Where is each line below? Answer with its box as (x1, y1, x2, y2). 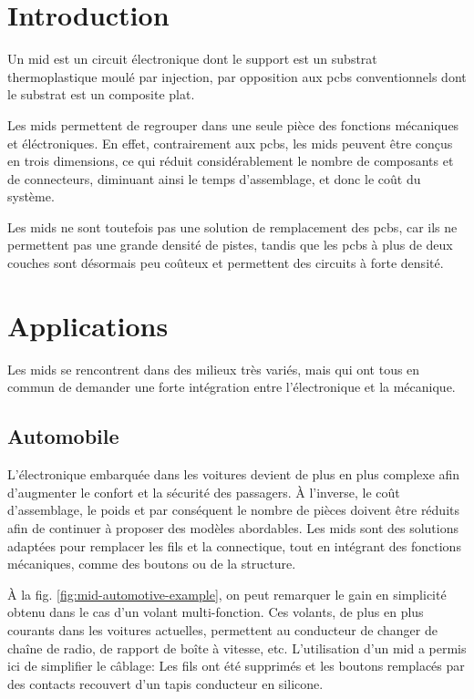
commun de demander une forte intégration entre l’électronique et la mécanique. (7, 377, 456, 396)
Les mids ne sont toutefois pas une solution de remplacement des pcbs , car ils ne (7, 217, 458, 236)
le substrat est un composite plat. (7, 85, 195, 104)
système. (7, 187, 55, 206)
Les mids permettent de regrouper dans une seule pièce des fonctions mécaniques (7, 115, 459, 134)
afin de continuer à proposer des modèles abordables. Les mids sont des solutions (7, 518, 459, 537)
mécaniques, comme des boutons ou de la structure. (7, 554, 296, 573)
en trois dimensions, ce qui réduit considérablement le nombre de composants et (7, 151, 454, 170)
